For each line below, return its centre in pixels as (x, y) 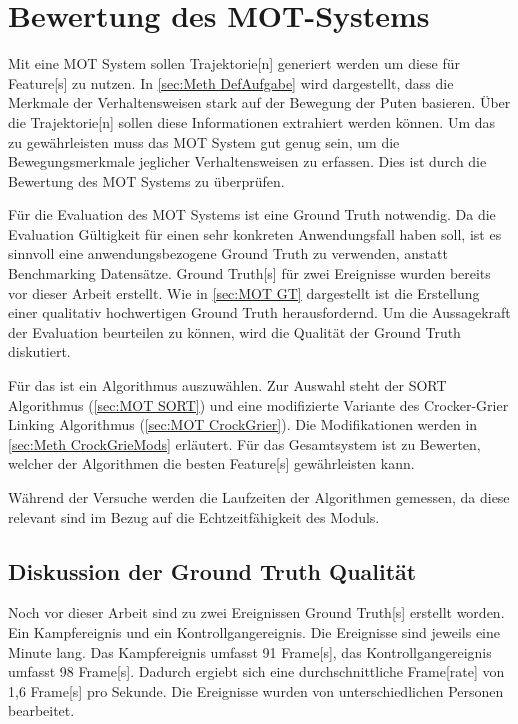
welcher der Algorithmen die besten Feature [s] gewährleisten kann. (211, 463)
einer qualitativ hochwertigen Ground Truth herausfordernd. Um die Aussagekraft (259, 312)
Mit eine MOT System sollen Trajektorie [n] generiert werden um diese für (234, 63)
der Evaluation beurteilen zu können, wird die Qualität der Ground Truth (234, 331)
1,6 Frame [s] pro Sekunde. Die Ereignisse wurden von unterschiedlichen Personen (256, 690)
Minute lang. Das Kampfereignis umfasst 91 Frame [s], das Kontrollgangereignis (250, 651)
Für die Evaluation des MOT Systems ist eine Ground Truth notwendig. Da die (252, 214)
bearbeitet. (41, 710)
